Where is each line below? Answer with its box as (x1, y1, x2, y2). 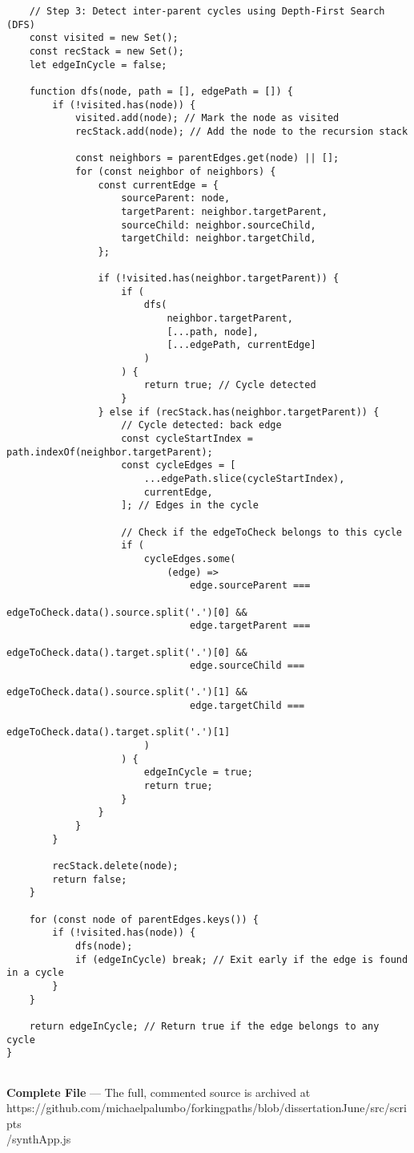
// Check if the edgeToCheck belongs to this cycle (121, 526, 402, 538)
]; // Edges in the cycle (121, 500, 259, 512)
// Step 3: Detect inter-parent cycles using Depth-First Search (29, 6, 385, 17)
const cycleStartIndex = (121, 433, 253, 444)
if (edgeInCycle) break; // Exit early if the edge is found (74, 953, 408, 965)
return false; (52, 873, 127, 885)
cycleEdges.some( (143, 552, 236, 564)
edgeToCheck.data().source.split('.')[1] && (6, 686, 247, 698)
